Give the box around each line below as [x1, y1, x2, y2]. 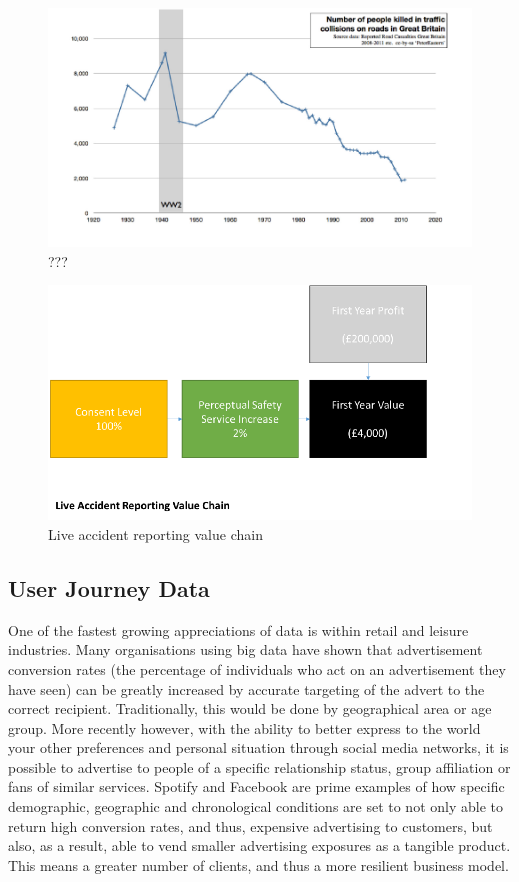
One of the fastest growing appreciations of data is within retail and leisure [8, 619, 469, 640]
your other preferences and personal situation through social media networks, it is [8, 737, 509, 758]
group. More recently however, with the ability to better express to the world [8, 717, 481, 738]
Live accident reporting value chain [48, 523, 263, 544]
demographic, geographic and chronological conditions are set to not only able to [8, 796, 503, 817]
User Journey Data [8, 572, 210, 603]
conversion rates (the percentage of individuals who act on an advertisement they [8, 658, 506, 679]
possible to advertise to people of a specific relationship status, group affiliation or [8, 756, 511, 777]
